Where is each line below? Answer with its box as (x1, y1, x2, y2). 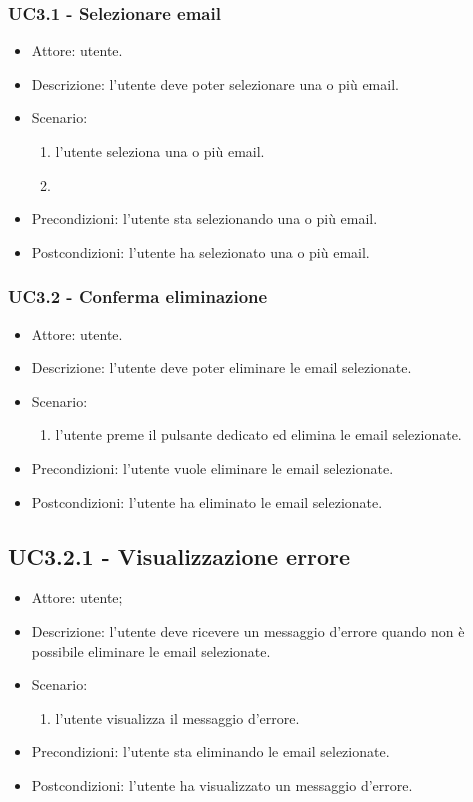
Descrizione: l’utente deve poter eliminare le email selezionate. (31, 357, 412, 378)
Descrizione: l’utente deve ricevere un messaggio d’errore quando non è (31, 620, 465, 641)
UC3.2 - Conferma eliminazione (8, 284, 268, 309)
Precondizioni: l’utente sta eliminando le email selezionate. (31, 741, 390, 762)
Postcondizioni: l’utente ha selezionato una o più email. (31, 241, 370, 262)
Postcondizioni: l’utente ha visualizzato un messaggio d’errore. (31, 774, 413, 795)
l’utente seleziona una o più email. (55, 141, 265, 161)
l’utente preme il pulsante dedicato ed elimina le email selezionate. (55, 424, 462, 445)
